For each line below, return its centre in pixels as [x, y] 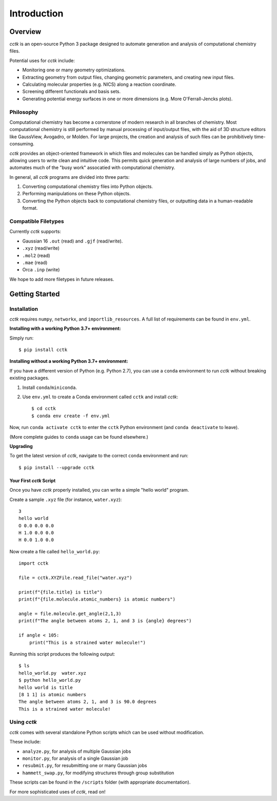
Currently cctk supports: [35, 232]
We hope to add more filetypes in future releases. [62, 279]
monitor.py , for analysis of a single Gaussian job [75, 758]
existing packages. [29, 378]
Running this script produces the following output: [62, 654]
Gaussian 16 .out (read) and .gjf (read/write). [73, 241]
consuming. [22, 144]
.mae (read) [35, 263]
